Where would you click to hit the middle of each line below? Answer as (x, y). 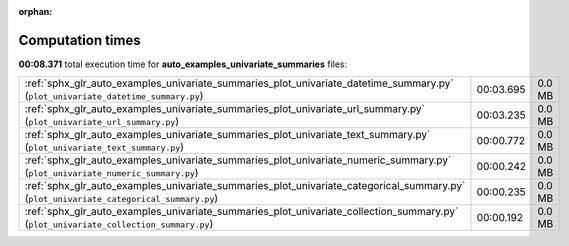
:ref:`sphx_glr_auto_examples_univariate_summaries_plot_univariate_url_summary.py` (224, 109)
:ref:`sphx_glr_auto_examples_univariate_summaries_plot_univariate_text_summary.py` (227, 135)
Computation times (79, 40)
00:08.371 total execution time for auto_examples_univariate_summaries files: (183, 64)
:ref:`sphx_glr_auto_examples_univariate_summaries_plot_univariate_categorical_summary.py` (245, 186)
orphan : (35, 11)
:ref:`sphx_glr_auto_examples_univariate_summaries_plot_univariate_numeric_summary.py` (238, 160)
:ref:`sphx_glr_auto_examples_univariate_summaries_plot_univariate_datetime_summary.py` (239, 83)
